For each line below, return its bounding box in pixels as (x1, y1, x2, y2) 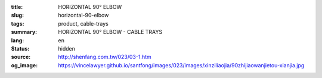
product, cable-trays (58, 20, 109, 27)
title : (11, 4, 23, 10)
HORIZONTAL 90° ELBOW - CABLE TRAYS (58, 29, 163, 36)
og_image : (11, 61, 38, 68)
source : (11, 54, 31, 61)
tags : (11, 20, 24, 27)
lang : (11, 36, 24, 44)
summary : (11, 29, 38, 36)
